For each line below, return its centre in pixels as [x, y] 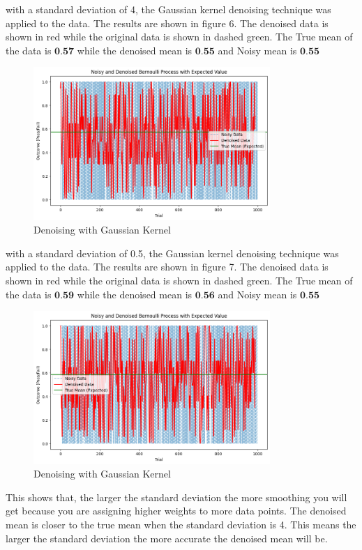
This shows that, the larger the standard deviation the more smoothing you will [176, 497]
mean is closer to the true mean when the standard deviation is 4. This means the [181, 524]
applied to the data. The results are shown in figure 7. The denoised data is [167, 267]
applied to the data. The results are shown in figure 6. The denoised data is [167, 23]
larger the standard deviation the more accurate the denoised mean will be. [167, 538]
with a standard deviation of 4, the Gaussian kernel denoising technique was [168, 9]
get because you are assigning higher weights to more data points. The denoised [176, 511]
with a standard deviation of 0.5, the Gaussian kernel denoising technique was [172, 253]
